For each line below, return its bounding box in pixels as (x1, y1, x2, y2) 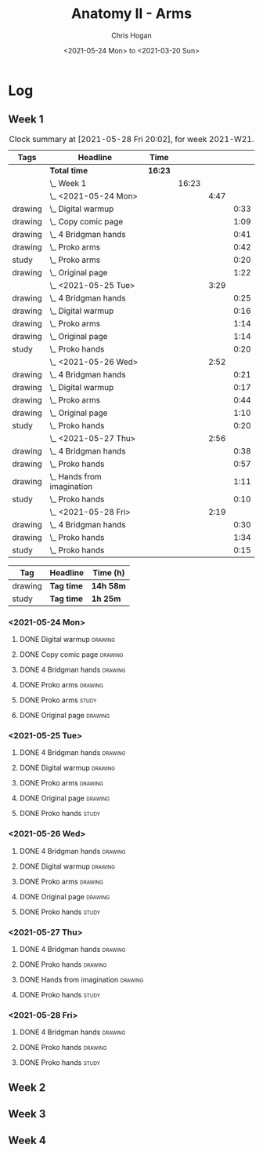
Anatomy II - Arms (70, 5, 193, 23)
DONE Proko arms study (19, 695, 97, 705)
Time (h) (92, 567, 125, 578)
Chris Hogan (110, 31, 153, 40)
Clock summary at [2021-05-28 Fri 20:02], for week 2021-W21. (9, 133, 254, 144)
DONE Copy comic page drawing (19, 650, 124, 659)
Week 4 (8, 1134, 47, 1147)
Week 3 (8, 1107, 46, 1121)
